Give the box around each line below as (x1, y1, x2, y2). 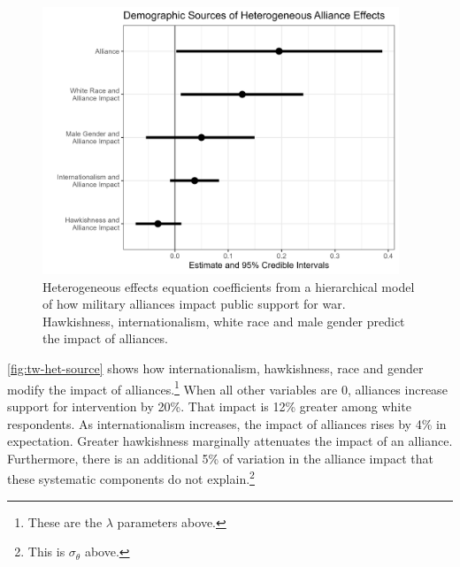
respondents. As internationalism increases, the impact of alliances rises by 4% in (7, 414, 447, 433)
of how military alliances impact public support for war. (42, 295, 346, 313)
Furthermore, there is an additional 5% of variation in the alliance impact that (7, 448, 433, 467)
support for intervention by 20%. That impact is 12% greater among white (7, 396, 411, 415)
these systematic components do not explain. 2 (7, 467, 255, 487)
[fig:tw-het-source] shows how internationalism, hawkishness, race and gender (7, 359, 424, 378)
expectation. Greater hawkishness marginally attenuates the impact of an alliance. (7, 432, 453, 450)
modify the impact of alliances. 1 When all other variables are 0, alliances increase (7, 377, 448, 398)
